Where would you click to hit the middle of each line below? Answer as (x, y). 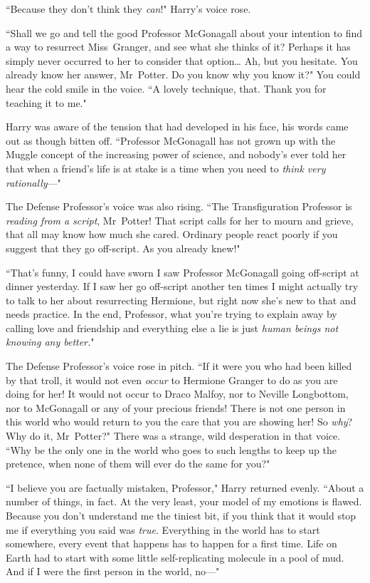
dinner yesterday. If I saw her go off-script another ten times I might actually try (182, 286)
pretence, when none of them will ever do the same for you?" (138, 464)
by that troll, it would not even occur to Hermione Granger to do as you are (172, 380)
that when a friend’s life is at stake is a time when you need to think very (166, 168)
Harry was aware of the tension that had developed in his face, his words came (177, 127)
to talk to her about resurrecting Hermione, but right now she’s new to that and (181, 300)
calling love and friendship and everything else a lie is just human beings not (172, 327)
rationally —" (33, 182)
